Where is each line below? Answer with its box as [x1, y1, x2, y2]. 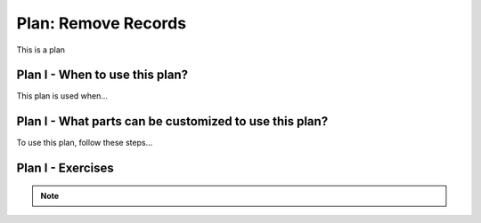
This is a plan [16, 44, 66, 55]
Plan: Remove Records [16, 13, 187, 33]
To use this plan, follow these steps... [16, 138, 153, 148]
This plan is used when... [16, 91, 109, 101]
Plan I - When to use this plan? [16, 68, 189, 83]
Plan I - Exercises [16, 161, 115, 176]
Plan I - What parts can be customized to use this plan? [16, 114, 329, 129]
